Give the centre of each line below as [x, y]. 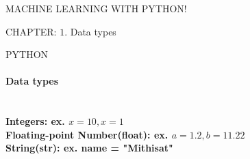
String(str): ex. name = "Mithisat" [89, 148]
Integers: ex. [35, 121]
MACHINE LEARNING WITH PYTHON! [96, 8]
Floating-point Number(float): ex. [87, 134]
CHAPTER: [31, 31]
